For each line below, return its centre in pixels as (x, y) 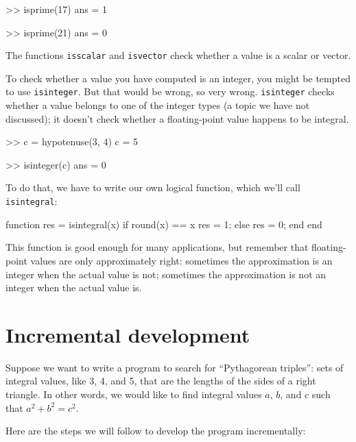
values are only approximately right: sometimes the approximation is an (181, 260)
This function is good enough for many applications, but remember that (157, 247)
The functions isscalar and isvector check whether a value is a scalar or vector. (178, 55)
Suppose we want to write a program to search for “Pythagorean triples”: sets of (175, 367)
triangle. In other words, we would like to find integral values (134, 394)
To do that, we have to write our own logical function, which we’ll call (153, 187)
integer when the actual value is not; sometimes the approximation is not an (166, 274)
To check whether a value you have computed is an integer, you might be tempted (178, 78)
